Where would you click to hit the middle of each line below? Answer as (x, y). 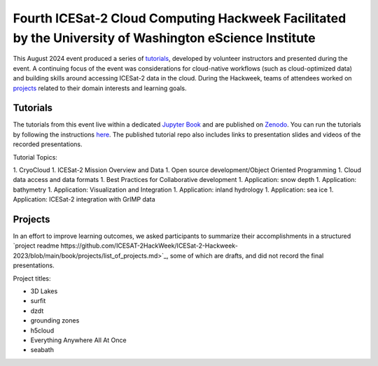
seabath (42, 350)
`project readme (36, 246)
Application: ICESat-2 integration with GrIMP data (84, 199)
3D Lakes (44, 291)
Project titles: (32, 278)
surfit (38, 301)
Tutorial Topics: (35, 157)
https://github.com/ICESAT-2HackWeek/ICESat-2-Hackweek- (149, 246)
